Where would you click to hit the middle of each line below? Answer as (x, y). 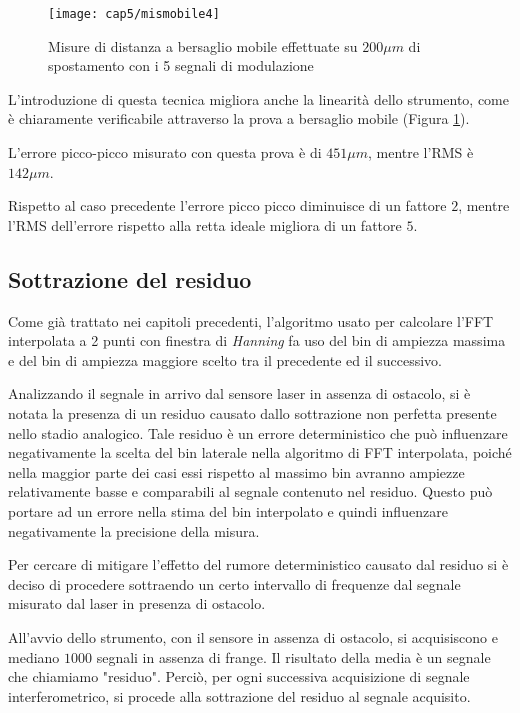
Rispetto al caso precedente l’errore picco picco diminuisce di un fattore (227, 205)
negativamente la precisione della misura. (134, 530)
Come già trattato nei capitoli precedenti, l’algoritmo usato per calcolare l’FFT (251, 320)
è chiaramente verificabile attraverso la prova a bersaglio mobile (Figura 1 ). (239, 118)
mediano (34, 656)
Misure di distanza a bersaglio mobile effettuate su (203, 45)
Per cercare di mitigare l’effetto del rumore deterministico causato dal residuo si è (258, 564)
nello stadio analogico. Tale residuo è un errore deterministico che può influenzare (258, 432)
